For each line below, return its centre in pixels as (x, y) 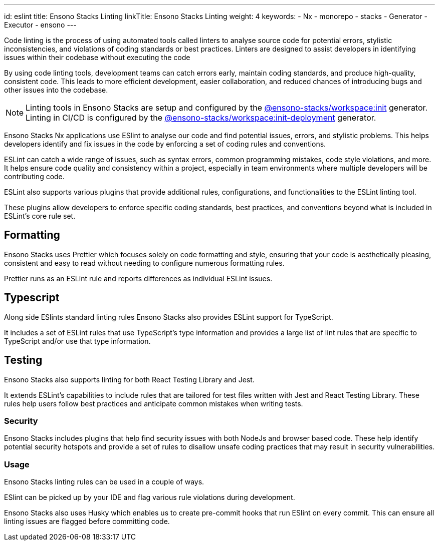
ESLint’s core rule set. (40, 216)
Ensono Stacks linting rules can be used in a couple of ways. (104, 482)
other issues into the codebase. (56, 90)
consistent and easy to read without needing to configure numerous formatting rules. (144, 263)
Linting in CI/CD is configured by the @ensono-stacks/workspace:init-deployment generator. (201, 118)
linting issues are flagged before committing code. (87, 521)
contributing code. (34, 176)
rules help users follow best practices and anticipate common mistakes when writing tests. (154, 403)
